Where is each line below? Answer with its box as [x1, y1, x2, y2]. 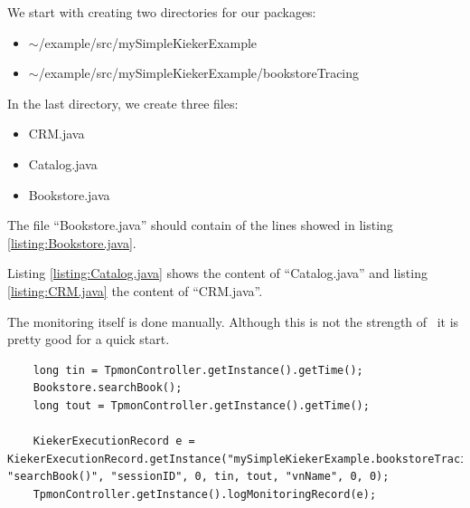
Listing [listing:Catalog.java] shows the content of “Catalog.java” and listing [7, 264, 428, 283]
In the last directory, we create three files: [7, 93, 239, 112]
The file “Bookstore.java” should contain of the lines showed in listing [7, 216, 393, 235]
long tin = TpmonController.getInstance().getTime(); [33, 363, 363, 377]
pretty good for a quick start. [7, 330, 170, 349]
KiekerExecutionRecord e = [33, 435, 195, 448]
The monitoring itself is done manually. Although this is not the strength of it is [7, 312, 459, 331]
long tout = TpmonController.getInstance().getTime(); [33, 398, 370, 412]
